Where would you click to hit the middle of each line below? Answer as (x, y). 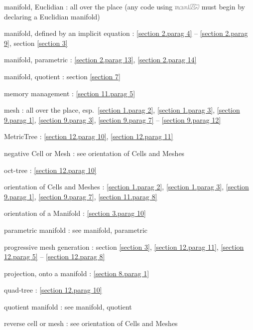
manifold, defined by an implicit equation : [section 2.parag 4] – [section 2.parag (126, 33)
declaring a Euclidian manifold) (52, 16)
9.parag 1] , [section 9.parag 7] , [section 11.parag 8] (81, 196)
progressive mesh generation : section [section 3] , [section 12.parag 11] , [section (124, 247)
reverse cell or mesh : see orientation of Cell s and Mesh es (91, 323)
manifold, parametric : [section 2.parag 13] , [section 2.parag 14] (100, 60)
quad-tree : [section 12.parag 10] (53, 290)
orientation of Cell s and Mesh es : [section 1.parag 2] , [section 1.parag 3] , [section (126, 187)
